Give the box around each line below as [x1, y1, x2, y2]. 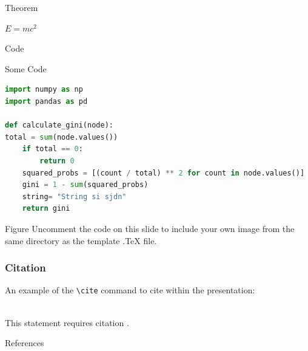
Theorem [5, 1, 38, 13]
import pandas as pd [5, 97, 88, 106]
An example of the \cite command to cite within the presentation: [5, 284, 255, 296]
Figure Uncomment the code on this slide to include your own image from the [5, 222, 295, 234]
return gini [22, 204, 70, 213]
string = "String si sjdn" [22, 192, 127, 201]
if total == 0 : [22, 145, 83, 154]
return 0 [39, 156, 75, 165]
